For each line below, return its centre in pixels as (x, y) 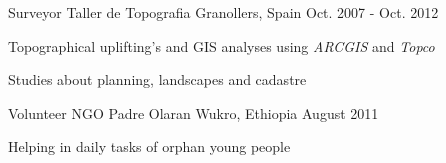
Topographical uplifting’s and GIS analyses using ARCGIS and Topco (221, 45)
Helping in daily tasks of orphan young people (149, 146)
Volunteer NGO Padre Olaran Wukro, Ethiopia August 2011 (193, 112)
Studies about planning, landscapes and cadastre (157, 79)
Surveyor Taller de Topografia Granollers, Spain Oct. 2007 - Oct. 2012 (223, 12)
